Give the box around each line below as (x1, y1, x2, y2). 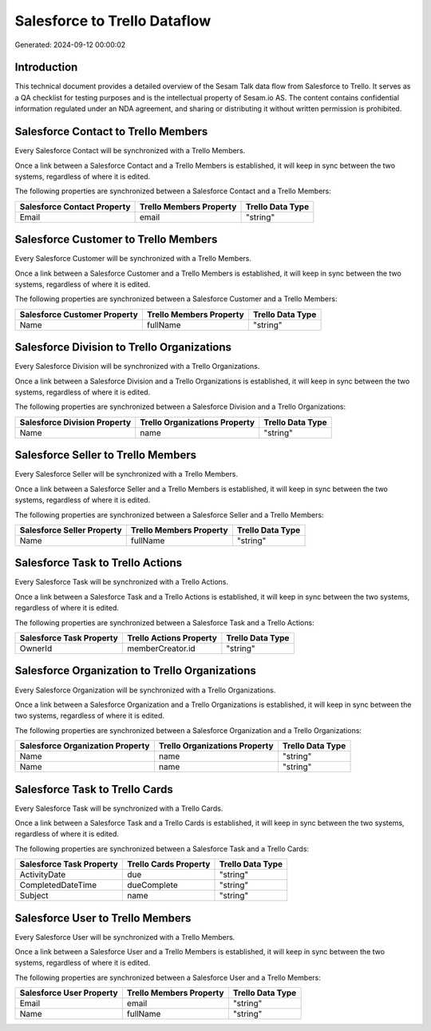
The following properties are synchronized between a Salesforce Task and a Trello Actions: (14, 617, 314, 627)
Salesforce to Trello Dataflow (14, 12, 212, 30)
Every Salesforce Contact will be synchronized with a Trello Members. (14, 146, 246, 156)
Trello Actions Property (126, 632, 217, 644)
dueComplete (126, 879, 179, 890)
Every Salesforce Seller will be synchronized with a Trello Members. (14, 470, 239, 479)
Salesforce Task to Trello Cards (14, 783, 173, 796)
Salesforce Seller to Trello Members (14, 448, 197, 462)
